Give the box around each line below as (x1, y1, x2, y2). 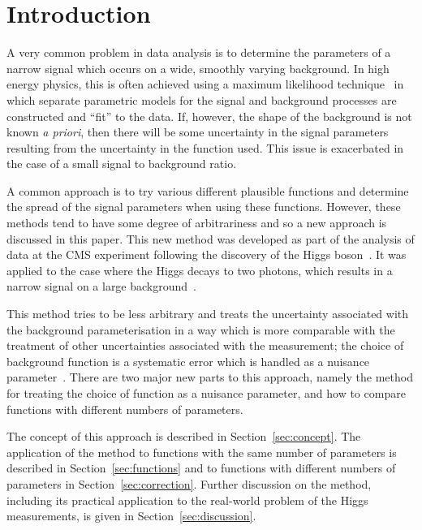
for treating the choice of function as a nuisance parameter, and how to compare (6, 385, 406, 401)
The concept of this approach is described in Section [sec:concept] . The (6, 428, 361, 445)
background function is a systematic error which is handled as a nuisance (6, 352, 370, 369)
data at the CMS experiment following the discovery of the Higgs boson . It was (6, 246, 407, 263)
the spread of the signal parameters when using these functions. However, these (6, 198, 401, 215)
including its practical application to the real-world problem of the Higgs (6, 491, 368, 508)
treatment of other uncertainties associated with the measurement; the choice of (6, 337, 404, 354)
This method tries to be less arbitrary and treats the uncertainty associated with (6, 305, 409, 322)
